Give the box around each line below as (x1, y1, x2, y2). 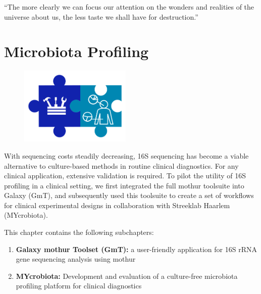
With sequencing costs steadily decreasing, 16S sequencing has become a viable (4, 150, 249, 161)
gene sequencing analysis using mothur (16, 254, 136, 264)
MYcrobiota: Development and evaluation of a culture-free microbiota (16, 270, 238, 281)
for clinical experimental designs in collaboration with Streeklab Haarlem (4, 200, 230, 210)
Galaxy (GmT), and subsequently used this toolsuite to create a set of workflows (4, 190, 254, 201)
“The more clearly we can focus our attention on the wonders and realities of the (4, 2, 254, 12)
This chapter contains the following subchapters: (4, 227, 154, 237)
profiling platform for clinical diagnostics (16, 280, 142, 291)
